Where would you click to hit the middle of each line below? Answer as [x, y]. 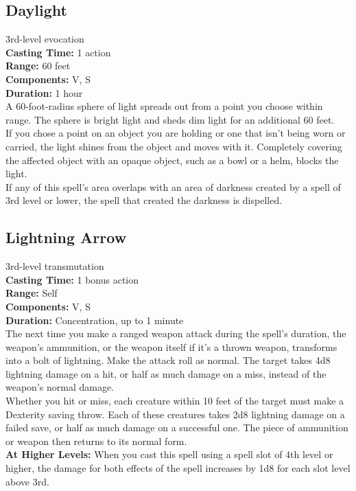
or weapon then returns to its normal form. [96, 441]
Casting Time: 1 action [58, 52]
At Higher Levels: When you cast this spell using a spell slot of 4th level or [169, 454]
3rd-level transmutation [55, 266]
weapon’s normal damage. [60, 387]
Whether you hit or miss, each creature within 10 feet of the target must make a [175, 401]
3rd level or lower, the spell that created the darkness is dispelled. [144, 200]
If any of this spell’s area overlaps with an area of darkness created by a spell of [173, 186]
